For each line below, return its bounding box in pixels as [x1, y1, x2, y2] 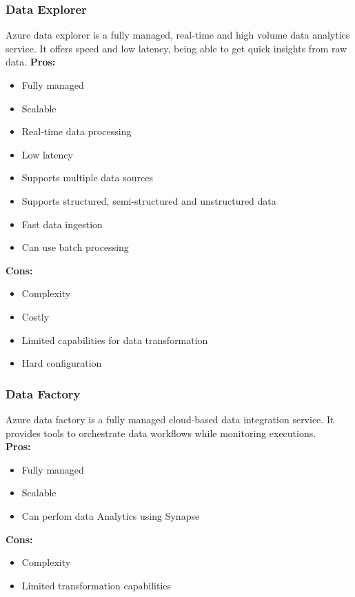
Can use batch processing [21, 240, 129, 254]
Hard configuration [21, 356, 102, 370]
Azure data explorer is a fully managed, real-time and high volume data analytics [6, 28, 350, 42]
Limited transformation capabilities [21, 578, 172, 592]
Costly [21, 309, 50, 323]
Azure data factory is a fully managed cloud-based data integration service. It [6, 412, 334, 426]
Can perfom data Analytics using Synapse [21, 508, 200, 523]
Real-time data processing [21, 124, 132, 139]
